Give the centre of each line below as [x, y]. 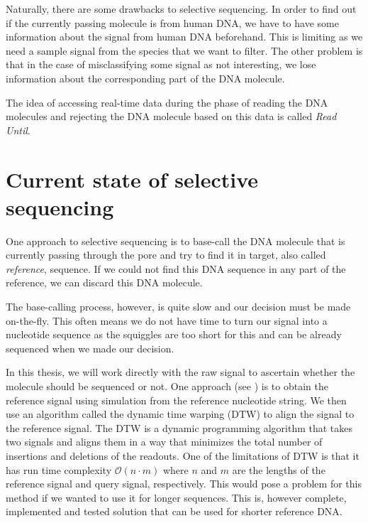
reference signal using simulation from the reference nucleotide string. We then [176, 400]
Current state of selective [132, 179]
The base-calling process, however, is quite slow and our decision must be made [178, 307]
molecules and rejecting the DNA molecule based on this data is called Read [171, 116]
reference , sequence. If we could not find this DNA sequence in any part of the [176, 268]
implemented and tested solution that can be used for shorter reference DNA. [174, 511]
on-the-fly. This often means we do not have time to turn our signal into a [167, 320]
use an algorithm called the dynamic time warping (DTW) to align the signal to [180, 414]
